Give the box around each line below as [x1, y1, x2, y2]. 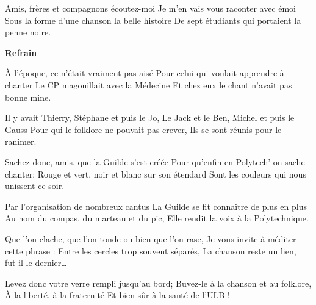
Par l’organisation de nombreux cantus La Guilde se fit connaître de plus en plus [5, 199, 307, 212]
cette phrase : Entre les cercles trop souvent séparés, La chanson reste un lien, [5, 244, 296, 257]
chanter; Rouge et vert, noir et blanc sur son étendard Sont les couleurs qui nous [5, 167, 306, 180]
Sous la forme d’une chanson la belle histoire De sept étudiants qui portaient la [5, 13, 301, 26]
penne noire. [5, 26, 51, 38]
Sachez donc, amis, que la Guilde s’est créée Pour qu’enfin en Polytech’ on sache [5, 155, 305, 168]
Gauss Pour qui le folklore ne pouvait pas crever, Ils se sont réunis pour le [5, 123, 282, 135]
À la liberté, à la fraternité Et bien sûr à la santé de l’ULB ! [5, 289, 230, 301]
